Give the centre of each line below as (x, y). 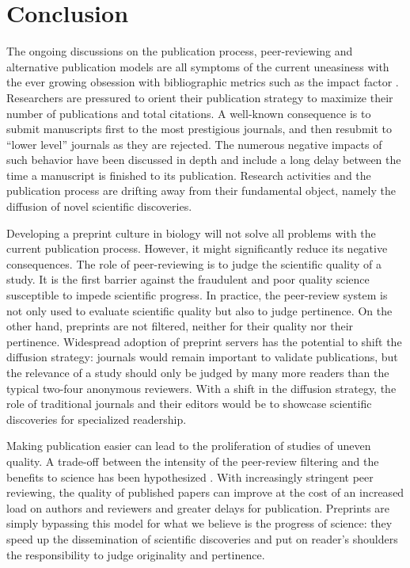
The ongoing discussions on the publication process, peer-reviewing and (180, 51)
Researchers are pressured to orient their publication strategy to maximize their (200, 97)
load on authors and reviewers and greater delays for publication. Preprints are (198, 507)
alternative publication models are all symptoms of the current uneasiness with (198, 66)
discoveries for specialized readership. (97, 419)
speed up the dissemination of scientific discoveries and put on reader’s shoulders (202, 538)
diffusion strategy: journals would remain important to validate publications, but (202, 357)
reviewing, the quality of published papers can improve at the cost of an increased (205, 492)
